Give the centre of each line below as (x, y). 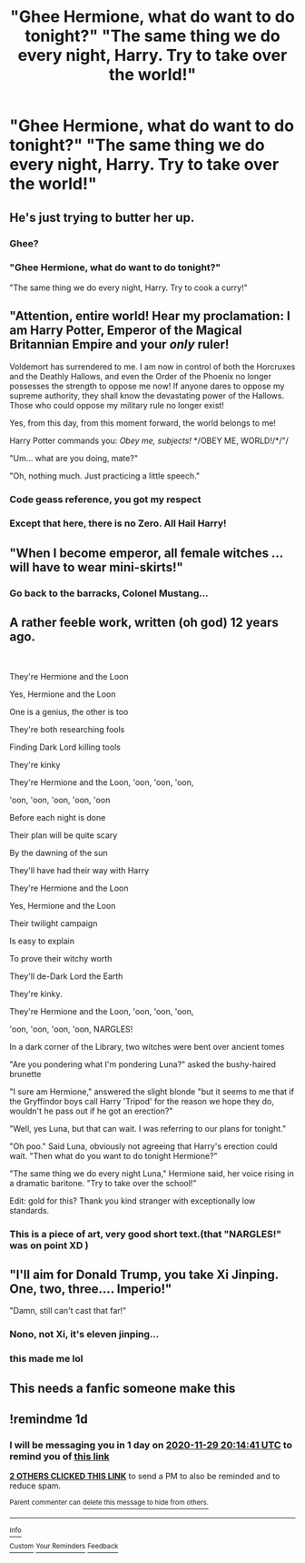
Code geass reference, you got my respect (105, 499)
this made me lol (46, 1359)
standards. (30, 1210)
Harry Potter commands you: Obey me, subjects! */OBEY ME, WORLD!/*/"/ (149, 440)
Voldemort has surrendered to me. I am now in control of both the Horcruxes (152, 367)
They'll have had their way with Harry (79, 870)
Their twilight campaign (54, 923)
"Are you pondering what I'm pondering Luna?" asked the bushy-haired (143, 1064)
